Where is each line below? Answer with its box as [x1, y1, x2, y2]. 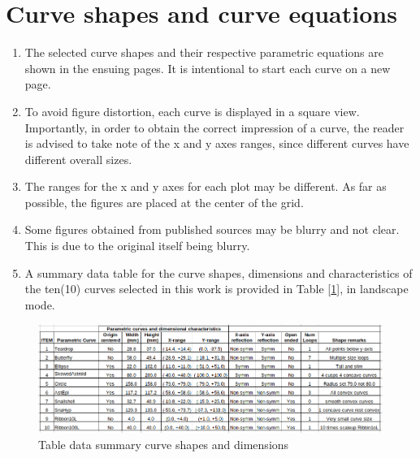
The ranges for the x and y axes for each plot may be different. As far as [24, 178, 387, 195]
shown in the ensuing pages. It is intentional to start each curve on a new [24, 59, 391, 76]
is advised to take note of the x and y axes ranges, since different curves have [24, 135, 409, 152]
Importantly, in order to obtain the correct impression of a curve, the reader [24, 119, 405, 136]
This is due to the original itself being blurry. [24, 237, 250, 254]
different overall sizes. [24, 150, 132, 167]
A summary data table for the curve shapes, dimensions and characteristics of [24, 264, 413, 281]
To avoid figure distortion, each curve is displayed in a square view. [24, 102, 360, 119]
